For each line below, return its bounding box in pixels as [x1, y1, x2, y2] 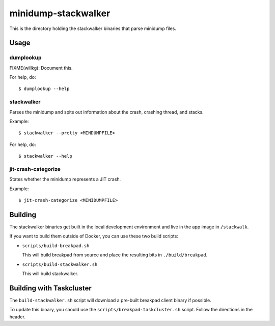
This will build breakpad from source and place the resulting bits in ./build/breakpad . [22, 252, 208, 258]
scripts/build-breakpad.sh [22, 243, 90, 249]
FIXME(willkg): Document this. [9, 65, 73, 71]
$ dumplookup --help [18, 86, 70, 92]
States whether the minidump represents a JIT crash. [9, 176, 121, 183]
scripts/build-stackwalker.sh [22, 261, 98, 267]
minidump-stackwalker [9, 8, 111, 19]
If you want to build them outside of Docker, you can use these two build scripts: [9, 233, 178, 239]
